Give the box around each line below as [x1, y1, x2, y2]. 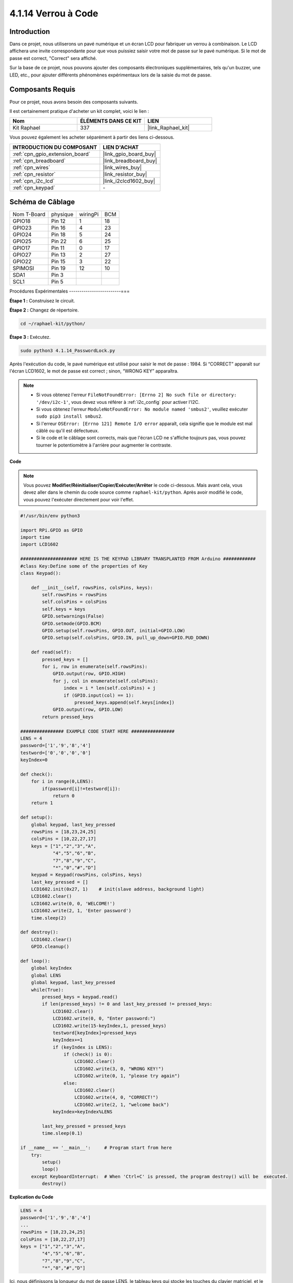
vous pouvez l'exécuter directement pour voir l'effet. [23, 496, 134, 502]
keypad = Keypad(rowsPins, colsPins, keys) [31, 872, 142, 878]
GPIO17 [12, 244, 30, 251]
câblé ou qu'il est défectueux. [36, 427, 100, 434]
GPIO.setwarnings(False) [42, 613, 105, 619]
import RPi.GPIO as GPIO [20, 527, 83, 533]
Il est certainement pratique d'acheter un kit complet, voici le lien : [9, 108, 149, 114]
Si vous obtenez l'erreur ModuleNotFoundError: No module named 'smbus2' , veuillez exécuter [36, 406, 248, 412]
